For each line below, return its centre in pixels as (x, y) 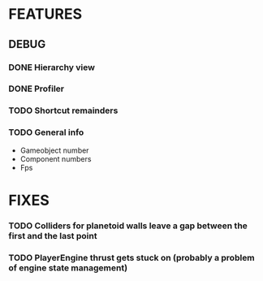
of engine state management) (68, 267)
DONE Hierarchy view (52, 67)
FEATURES (45, 14)
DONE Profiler (37, 89)
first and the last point (53, 236)
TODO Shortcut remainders (63, 110)
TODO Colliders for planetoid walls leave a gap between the (128, 226)
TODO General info (46, 132)
